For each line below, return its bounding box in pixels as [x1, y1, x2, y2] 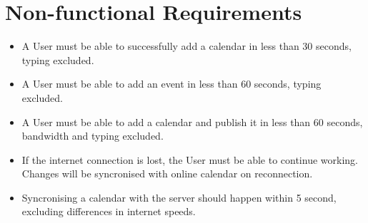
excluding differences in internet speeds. [21, 204, 196, 219]
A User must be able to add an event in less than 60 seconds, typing [21, 76, 322, 91]
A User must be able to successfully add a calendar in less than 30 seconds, [21, 38, 352, 53]
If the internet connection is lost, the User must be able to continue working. [21, 152, 358, 167]
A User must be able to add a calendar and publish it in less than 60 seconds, [21, 114, 363, 129]
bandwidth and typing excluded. [21, 128, 164, 143]
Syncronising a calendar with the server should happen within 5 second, [21, 190, 337, 204]
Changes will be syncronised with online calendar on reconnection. [21, 166, 313, 181]
